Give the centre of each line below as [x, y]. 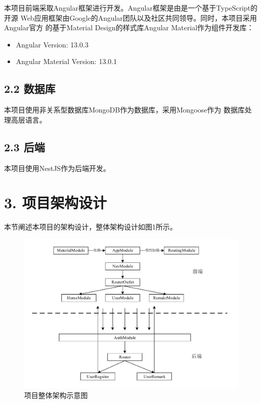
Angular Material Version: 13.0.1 [66, 61]
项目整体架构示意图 [56, 395]
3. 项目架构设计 [55, 203]
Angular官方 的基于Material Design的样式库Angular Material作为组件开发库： [129, 27]
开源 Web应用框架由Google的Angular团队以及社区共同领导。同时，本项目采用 [130, 17]
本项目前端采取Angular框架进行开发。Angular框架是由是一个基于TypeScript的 [131, 8]
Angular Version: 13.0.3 [52, 44]
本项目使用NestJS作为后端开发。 [57, 168]
